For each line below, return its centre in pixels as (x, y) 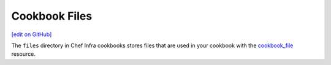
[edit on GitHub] (32, 34)
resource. (24, 54)
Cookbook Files (52, 16)
